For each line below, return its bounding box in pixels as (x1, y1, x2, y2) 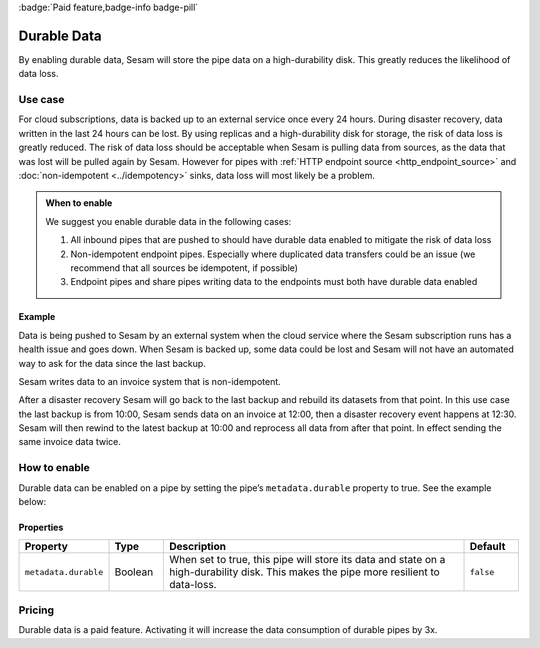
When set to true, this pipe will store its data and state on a (169, 553, 446, 567)
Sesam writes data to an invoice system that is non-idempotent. (18, 375, 282, 387)
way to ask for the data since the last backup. (18, 357, 207, 369)
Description (169, 540, 227, 554)
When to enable (45, 197, 113, 209)
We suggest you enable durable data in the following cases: (45, 215, 292, 227)
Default (469, 540, 506, 554)
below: (18, 496, 47, 507)
